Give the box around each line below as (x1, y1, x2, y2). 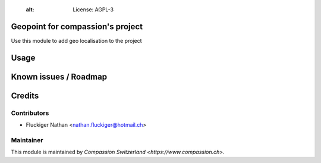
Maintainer (11, 136, 43, 144)
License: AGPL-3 (73, 6, 114, 13)
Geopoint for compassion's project (11, 21, 143, 32)
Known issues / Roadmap (11, 71, 107, 81)
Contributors (11, 109, 49, 117)
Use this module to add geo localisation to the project (11, 37, 142, 44)
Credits (11, 90, 39, 101)
